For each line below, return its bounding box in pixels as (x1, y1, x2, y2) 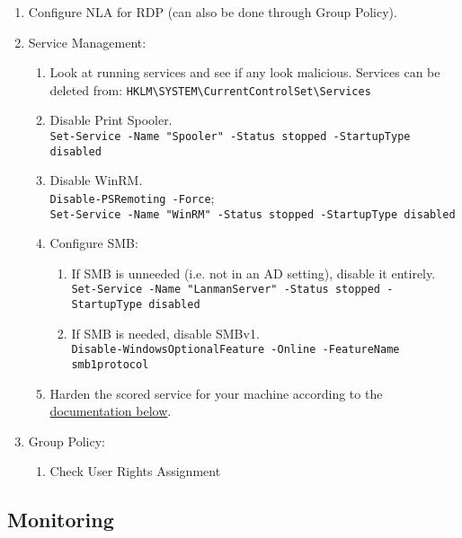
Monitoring (7, 506, 114, 534)
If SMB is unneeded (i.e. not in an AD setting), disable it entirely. (71, 263, 436, 282)
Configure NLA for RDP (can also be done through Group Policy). (28, 3, 397, 21)
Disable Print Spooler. (49, 110, 173, 129)
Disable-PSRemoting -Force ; (49, 188, 215, 207)
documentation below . (49, 401, 172, 420)
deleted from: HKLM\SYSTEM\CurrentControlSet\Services (49, 80, 371, 99)
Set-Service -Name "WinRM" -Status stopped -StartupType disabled (49, 207, 456, 221)
